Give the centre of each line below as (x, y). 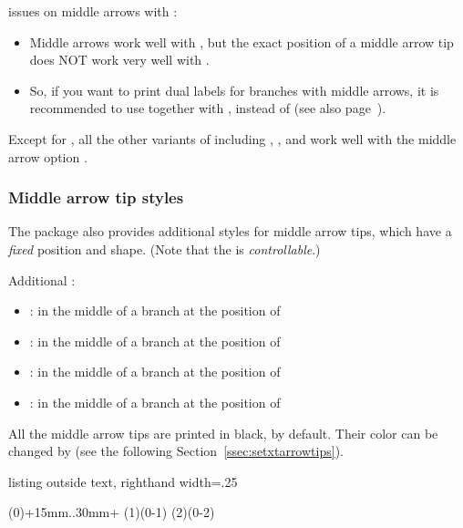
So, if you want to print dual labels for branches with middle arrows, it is (234, 90)
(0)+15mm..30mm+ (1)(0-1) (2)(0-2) (112, 512)
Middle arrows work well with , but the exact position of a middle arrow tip (242, 41)
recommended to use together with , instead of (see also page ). (208, 108)
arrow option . (48, 156)
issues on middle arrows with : (93, 11)
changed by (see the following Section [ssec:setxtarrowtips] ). (176, 451)
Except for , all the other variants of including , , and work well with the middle (232, 138)
